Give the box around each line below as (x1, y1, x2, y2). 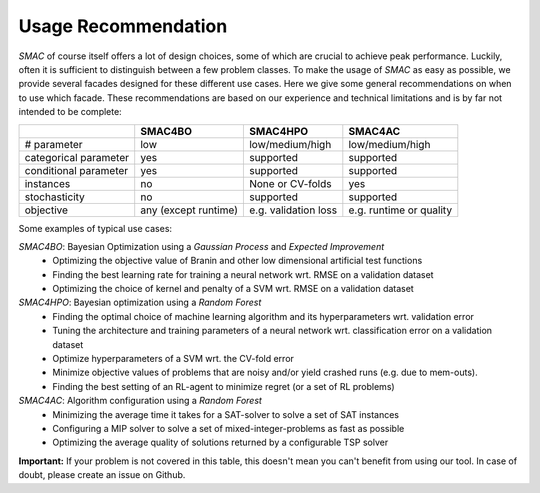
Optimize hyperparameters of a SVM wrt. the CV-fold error (52, 353, 295, 365)
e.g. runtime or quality (348, 203, 453, 217)
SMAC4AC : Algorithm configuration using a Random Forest (18, 395, 262, 407)
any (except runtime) (140, 203, 239, 217)
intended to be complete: (18, 106, 122, 118)
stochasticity (24, 190, 85, 204)
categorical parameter (24, 150, 130, 164)
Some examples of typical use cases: (18, 222, 173, 234)
